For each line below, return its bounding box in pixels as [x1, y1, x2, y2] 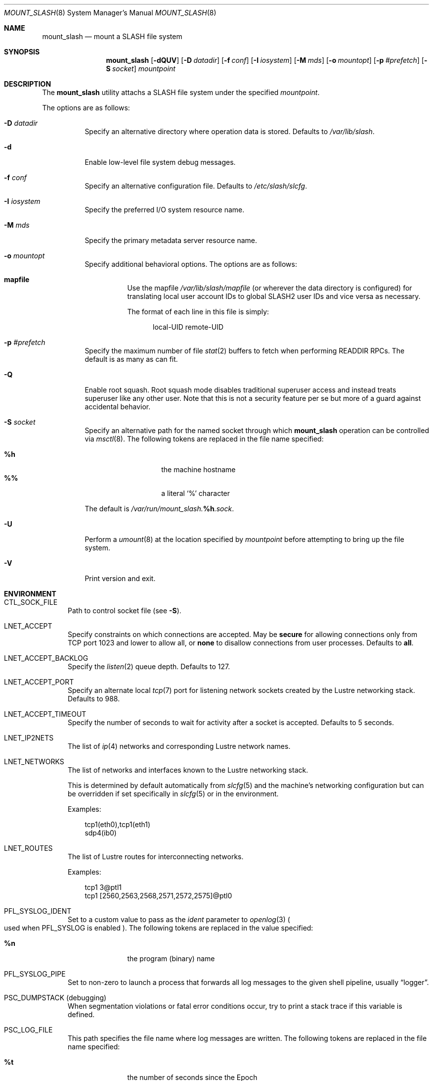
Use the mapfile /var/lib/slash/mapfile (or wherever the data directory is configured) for [127, 284, 412, 292]
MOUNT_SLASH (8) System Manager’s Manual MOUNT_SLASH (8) [4, 8, 216, 17]
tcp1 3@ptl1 [85, 883, 122, 891]
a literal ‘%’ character [161, 489, 230, 497]
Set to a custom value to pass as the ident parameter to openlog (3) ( [68, 915, 290, 924]
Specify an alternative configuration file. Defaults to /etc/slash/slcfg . [85, 182, 307, 190]
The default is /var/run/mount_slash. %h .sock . [85, 504, 234, 513]
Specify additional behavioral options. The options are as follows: [85, 260, 297, 268]
